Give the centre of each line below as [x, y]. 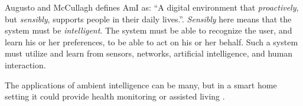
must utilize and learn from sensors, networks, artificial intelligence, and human [149, 53]
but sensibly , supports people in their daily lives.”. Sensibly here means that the [148, 19]
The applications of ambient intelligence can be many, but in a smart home [141, 85]
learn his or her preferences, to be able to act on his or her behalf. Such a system [151, 42]
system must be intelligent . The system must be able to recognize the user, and [149, 30]
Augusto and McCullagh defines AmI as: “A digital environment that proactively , [152, 7]
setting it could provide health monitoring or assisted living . [115, 96]
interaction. [25, 64]
